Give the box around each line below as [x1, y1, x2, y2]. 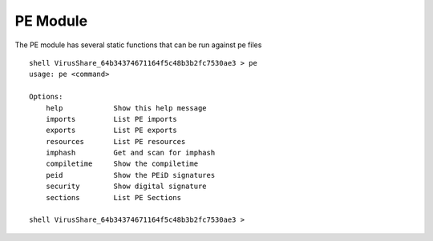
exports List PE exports [45, 126, 178, 135]
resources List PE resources [45, 137, 186, 146]
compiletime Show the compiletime [45, 159, 199, 168]
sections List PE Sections [45, 193, 182, 202]
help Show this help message [45, 103, 208, 112]
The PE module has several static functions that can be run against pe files [14, 40, 262, 50]
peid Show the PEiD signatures [45, 171, 216, 179]
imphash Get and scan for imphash [45, 148, 216, 158]
